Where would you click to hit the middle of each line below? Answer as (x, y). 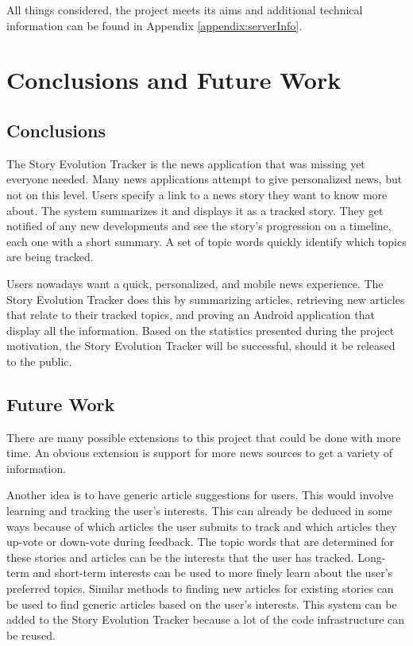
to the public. (39, 361)
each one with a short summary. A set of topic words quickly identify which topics (206, 241)
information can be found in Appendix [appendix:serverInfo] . (154, 25)
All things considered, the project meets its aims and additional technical (185, 10)
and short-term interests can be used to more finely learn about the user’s (213, 573)
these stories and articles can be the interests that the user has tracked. (180, 557)
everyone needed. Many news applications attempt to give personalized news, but (205, 179)
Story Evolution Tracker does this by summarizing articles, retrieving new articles (206, 299)
